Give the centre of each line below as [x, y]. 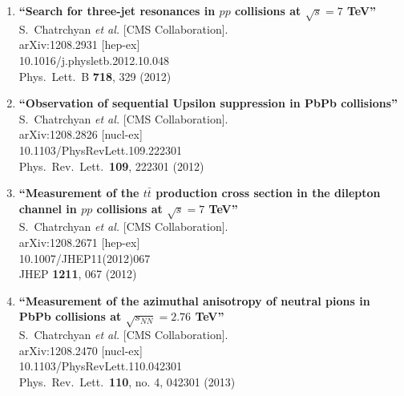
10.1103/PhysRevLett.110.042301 [101, 366]
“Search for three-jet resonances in [117, 10]
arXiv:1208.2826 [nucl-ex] [81, 134]
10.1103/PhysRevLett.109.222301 [101, 150]
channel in [48, 208]
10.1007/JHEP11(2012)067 [85, 258]
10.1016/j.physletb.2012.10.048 [94, 60]
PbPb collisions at [70, 316]
